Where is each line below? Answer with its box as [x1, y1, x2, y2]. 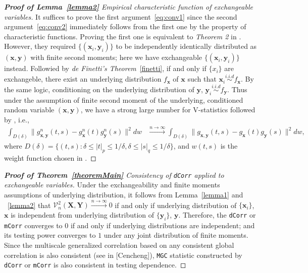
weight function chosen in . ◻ [4, 153, 96, 163]
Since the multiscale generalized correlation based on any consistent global [4, 239, 234, 250]
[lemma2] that [8, 199, 51, 210]
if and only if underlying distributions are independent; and [70, 220, 255, 230]
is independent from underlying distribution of [11, 209, 155, 220]
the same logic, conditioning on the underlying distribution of [4, 84, 194, 94]
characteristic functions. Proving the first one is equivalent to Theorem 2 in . [4, 31, 241, 41]
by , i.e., [4, 114, 29, 124]
